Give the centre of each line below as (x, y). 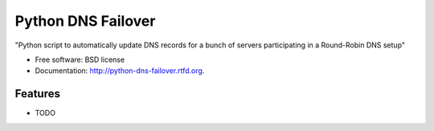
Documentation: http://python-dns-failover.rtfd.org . (120, 71)
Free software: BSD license (80, 59)
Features (37, 94)
